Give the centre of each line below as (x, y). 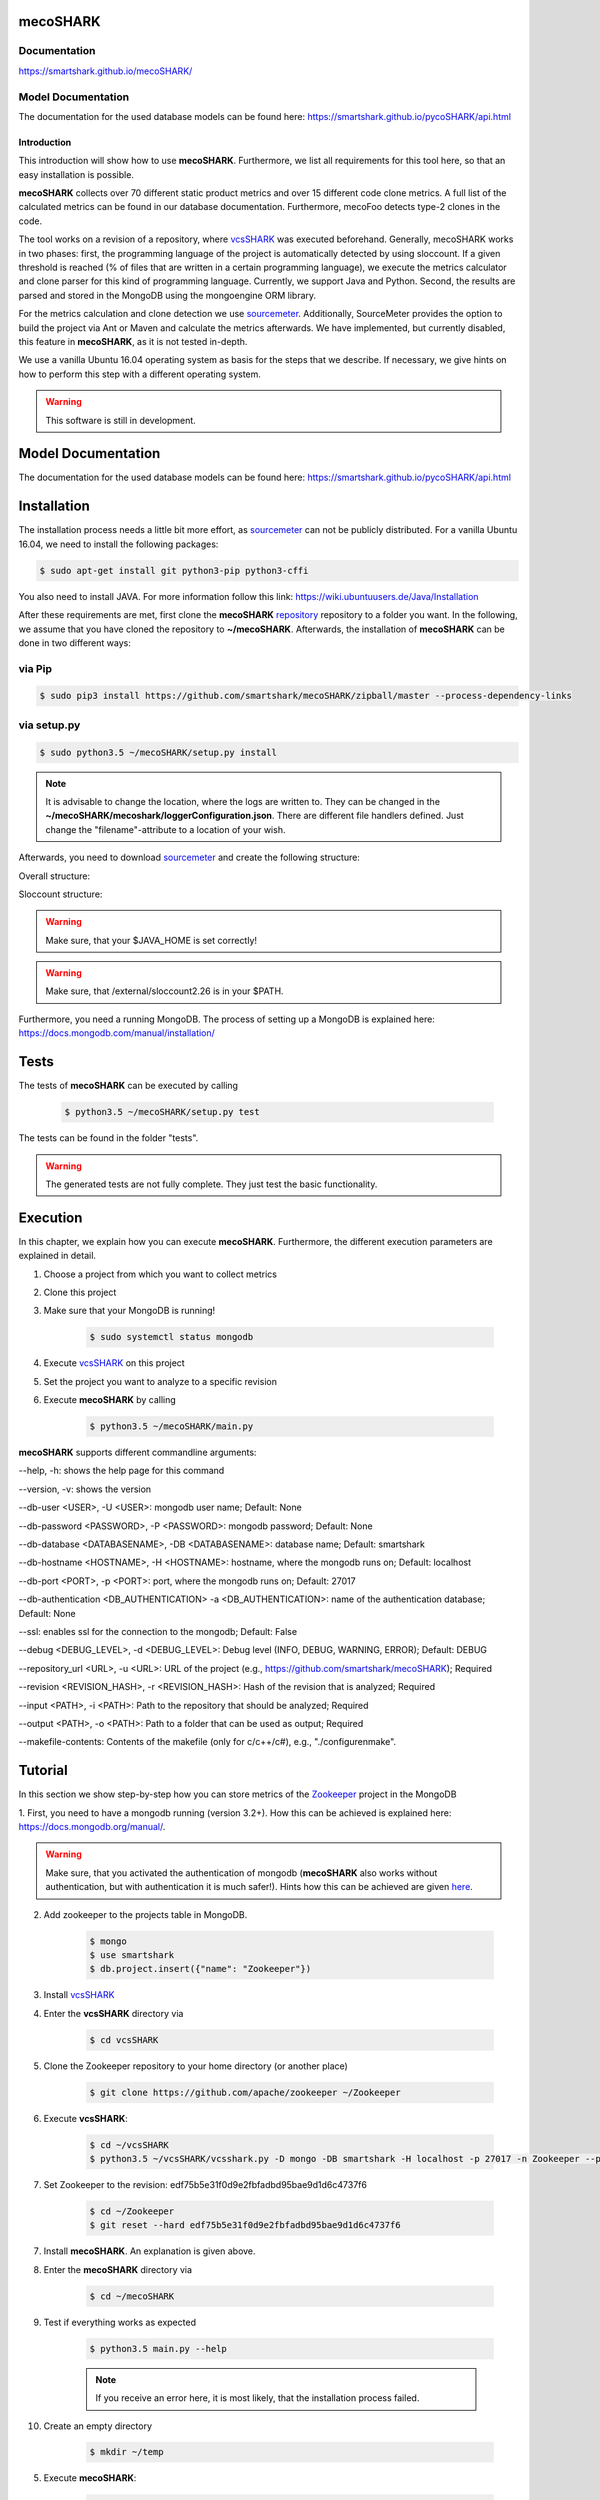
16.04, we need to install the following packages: (118, 544)
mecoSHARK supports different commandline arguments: (137, 1452)
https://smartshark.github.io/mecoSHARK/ (105, 71)
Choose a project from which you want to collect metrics (160, 1274)
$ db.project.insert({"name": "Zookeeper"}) (200, 1969)
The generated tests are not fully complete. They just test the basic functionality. (211, 1184)
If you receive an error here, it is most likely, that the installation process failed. (257, 2398)
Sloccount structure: (60, 894)
